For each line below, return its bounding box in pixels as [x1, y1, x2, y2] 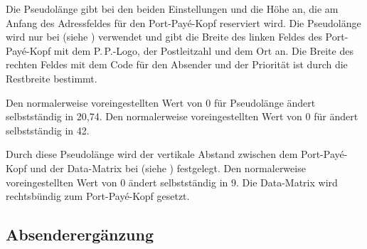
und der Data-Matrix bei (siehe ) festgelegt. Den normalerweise [30, 160, 306, 175]
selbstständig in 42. [6, 122, 90, 137]
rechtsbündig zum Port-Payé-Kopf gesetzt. [6, 189, 190, 203]
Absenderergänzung [6, 223, 154, 245]
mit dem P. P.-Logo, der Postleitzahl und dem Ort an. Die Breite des [53, 43, 353, 58]
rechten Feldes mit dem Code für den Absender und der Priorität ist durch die [6, 57, 348, 72]
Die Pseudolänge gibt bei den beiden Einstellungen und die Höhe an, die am [6, 1, 339, 16]
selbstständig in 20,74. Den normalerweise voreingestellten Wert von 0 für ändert [6, 109, 358, 124]
